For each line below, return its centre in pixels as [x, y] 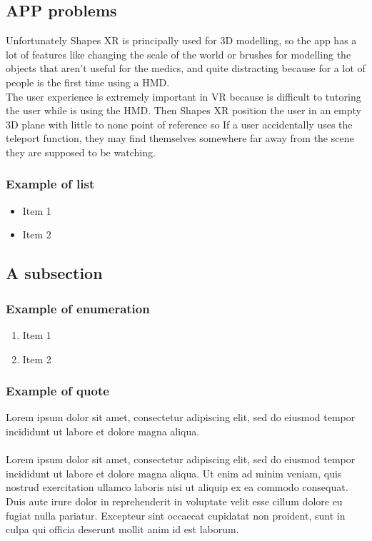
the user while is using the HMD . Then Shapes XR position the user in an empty [184, 110]
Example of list [50, 184]
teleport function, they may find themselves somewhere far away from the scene [180, 138]
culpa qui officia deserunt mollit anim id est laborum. [122, 529]
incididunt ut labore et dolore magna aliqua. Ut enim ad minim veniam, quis [174, 473]
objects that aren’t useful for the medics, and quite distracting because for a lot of [186, 68]
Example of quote [57, 391]
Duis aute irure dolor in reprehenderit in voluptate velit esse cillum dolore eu [174, 501]
